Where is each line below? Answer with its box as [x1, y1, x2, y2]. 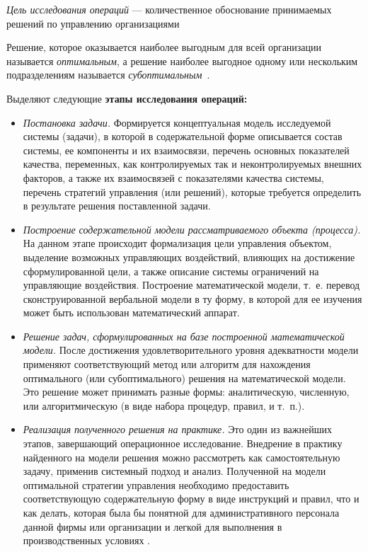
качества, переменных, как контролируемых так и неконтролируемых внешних [23, 156, 362, 171]
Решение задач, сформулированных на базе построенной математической [23, 328, 345, 343]
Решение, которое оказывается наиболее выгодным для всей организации [6, 40, 322, 54]
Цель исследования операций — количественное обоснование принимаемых [6, 2, 332, 16]
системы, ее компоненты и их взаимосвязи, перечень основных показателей [23, 142, 350, 157]
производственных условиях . [23, 533, 150, 548]
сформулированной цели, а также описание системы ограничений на [23, 263, 319, 278]
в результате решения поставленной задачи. [23, 198, 211, 213]
